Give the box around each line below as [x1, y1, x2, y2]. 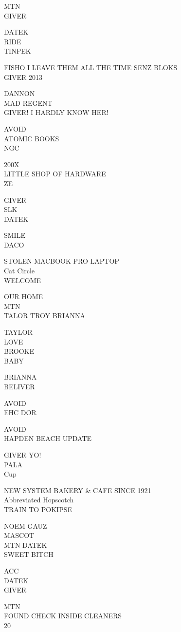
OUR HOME [4, 291, 43, 302]
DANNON [4, 88, 35, 98]
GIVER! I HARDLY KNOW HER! [4, 107, 109, 117]
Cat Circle [4, 266, 35, 276]
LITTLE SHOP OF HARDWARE [4, 169, 106, 179]
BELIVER [4, 382, 35, 391]
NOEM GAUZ [4, 520, 47, 531]
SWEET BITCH [4, 549, 54, 559]
